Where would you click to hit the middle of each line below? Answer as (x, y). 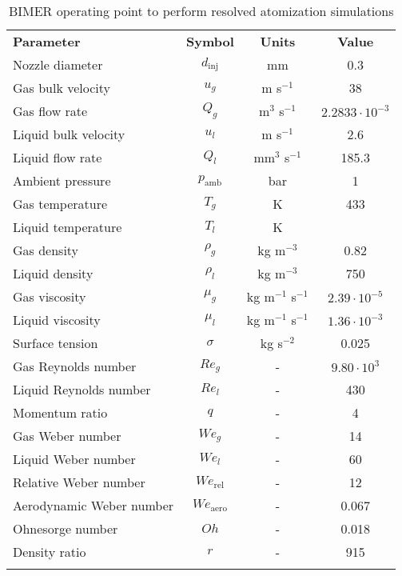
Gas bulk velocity (62, 88)
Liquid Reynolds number (82, 389)
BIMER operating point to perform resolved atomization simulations (201, 11)
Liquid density (53, 273)
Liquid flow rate (58, 157)
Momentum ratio (60, 412)
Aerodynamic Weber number (94, 505)
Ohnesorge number (66, 528)
